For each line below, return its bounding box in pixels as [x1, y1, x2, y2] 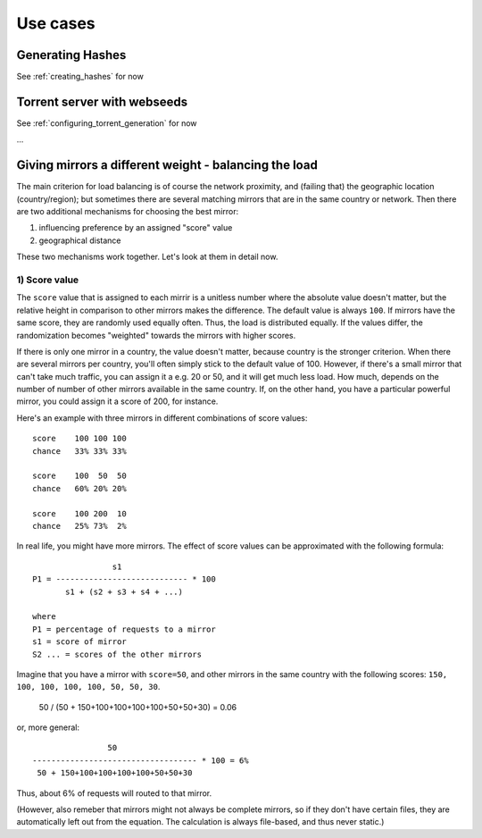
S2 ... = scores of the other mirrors [32, 649, 203, 659]
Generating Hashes [16, 47, 127, 63]
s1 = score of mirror [32, 637, 127, 647]
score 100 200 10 [32, 508, 127, 518]
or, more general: [16, 722, 80, 733]
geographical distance [38, 235, 121, 246]
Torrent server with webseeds [16, 94, 188, 109]
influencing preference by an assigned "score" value [38, 222, 233, 233]
